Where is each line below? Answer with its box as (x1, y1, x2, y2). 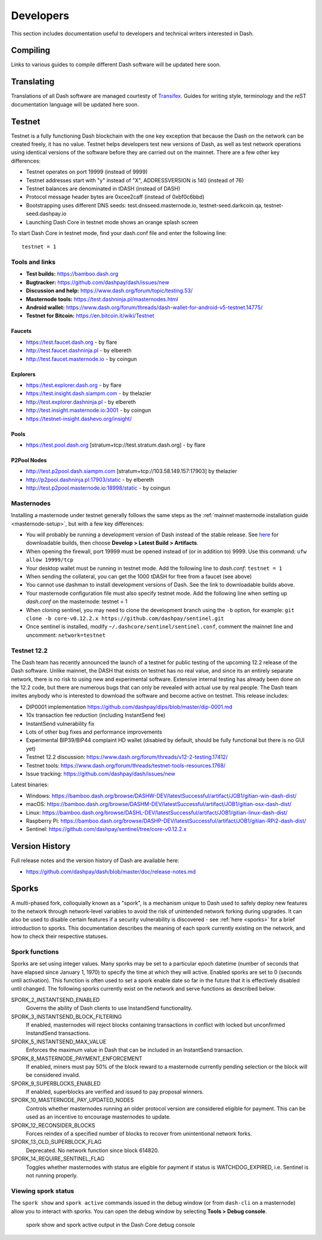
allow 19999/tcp (26, 557, 74, 563)
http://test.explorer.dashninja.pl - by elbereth (26, 398, 137, 405)
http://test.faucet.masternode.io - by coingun (26, 355, 137, 362)
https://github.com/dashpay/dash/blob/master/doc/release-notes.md (26, 868, 196, 875)
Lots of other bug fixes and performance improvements (26, 728, 162, 735)
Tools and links (11, 258, 56, 266)
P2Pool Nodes (11, 456, 47, 463)
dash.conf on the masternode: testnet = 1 (26, 598, 128, 605)
